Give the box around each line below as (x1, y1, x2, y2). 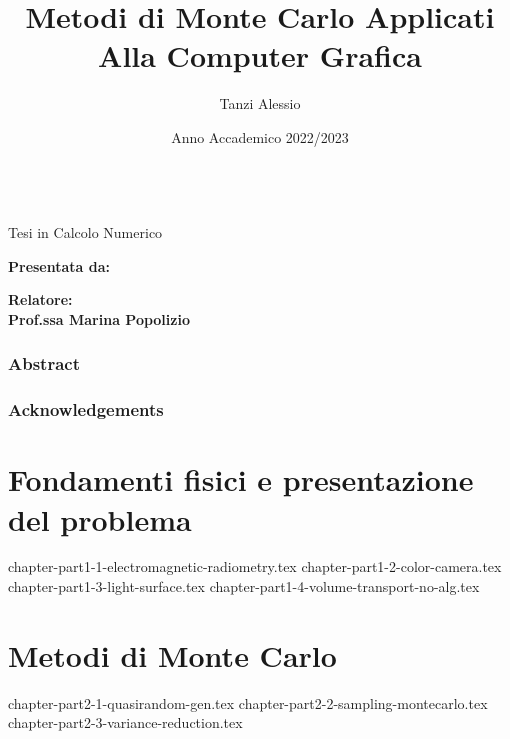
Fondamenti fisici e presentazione (8, 459, 474, 500)
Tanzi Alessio (219, 93, 301, 114)
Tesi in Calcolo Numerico (8, 222, 163, 243)
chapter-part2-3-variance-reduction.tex (8, 712, 243, 733)
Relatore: (8, 289, 73, 310)
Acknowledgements (8, 397, 164, 422)
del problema (8, 498, 192, 539)
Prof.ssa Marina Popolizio (8, 308, 190, 329)
